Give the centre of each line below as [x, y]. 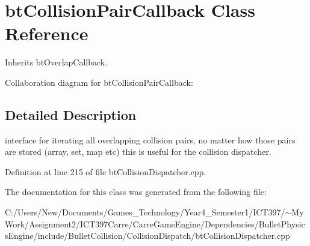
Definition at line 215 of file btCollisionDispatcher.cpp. [106, 171]
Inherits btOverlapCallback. [56, 62]
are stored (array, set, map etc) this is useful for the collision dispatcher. [138, 151]
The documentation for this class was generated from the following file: [136, 192]
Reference [47, 33]
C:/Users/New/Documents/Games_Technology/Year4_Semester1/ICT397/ [145, 212]
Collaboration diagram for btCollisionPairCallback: [99, 82]
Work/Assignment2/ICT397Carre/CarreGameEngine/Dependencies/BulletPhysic [155, 223]
